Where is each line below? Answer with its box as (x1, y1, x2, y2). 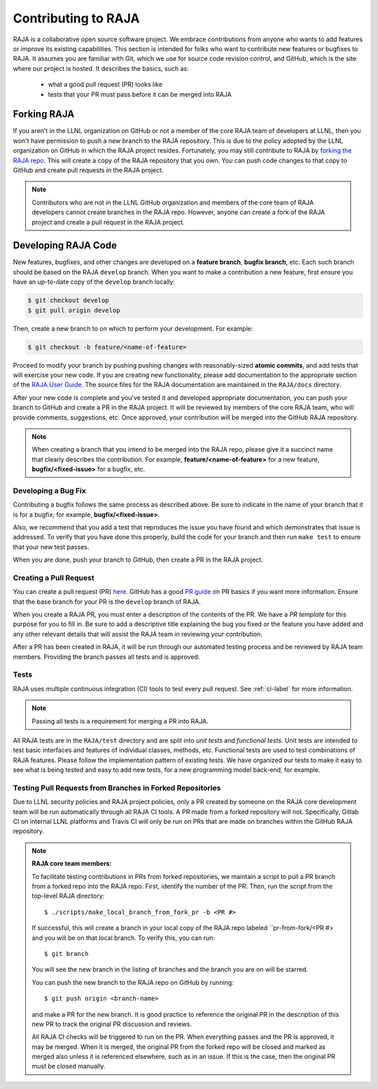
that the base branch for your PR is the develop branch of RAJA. (13, 597, 201, 606)
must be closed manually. (31, 1062, 106, 1071)
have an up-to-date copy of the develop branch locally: (13, 277, 175, 286)
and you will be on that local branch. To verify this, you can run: (31, 934, 215, 942)
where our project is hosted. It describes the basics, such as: (13, 64, 189, 73)
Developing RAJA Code (13, 240, 117, 251)
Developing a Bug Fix (13, 485, 87, 495)
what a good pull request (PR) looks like (48, 81, 163, 89)
